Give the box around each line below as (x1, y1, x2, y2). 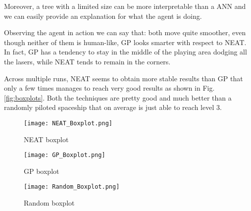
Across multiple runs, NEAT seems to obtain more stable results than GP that (4, 73, 243, 83)
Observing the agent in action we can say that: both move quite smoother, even (4, 27, 246, 38)
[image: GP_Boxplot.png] (24, 152, 105, 159)
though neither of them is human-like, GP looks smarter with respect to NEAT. (4, 37, 247, 47)
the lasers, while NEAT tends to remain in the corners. (4, 56, 171, 66)
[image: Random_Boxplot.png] (24, 183, 120, 191)
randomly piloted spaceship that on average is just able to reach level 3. (4, 102, 222, 112)
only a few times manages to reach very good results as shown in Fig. (4, 83, 215, 93)
